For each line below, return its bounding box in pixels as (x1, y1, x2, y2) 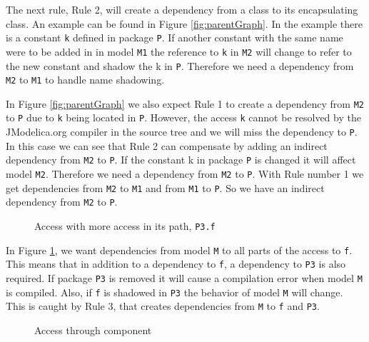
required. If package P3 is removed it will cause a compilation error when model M (6, 270, 363, 285)
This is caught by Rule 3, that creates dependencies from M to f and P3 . (6, 298, 320, 313)
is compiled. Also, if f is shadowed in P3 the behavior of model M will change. (6, 284, 343, 299)
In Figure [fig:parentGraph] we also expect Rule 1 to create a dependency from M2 (6, 96, 364, 111)
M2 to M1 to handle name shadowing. (6, 72, 165, 87)
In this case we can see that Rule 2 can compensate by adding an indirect (6, 138, 328, 153)
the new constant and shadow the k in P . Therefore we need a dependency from (6, 58, 354, 73)
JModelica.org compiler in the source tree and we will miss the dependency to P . (6, 124, 358, 139)
